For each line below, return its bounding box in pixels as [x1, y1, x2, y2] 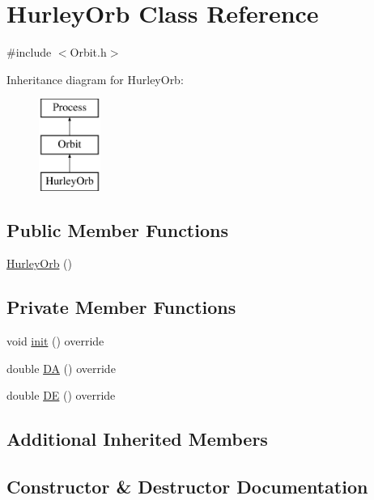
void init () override [6, 333, 104, 350]
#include [6, 44, 52, 61]
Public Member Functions [6, 217, 228, 242]
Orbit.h [70, 44, 107, 61]
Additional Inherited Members [6, 426, 268, 451]
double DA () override [6, 359, 116, 376]
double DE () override [6, 387, 116, 404]
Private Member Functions [6, 294, 236, 320]
